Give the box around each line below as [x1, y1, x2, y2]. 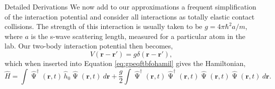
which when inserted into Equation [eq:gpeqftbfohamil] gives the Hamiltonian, [5, 57, 246, 68]
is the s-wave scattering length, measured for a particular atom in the [31, 30, 246, 41]
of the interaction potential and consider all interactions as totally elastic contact [5, 11, 255, 21]
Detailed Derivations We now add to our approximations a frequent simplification [5, 1, 256, 11]
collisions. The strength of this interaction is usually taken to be [5, 21, 202, 31]
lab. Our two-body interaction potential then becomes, [5, 40, 173, 51]
